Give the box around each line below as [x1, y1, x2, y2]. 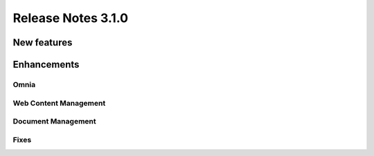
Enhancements [12, 59, 80, 70]
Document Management [12, 117, 96, 126]
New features [12, 37, 73, 48]
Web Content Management [12, 98, 106, 108]
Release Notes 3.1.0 [12, 10, 128, 26]
